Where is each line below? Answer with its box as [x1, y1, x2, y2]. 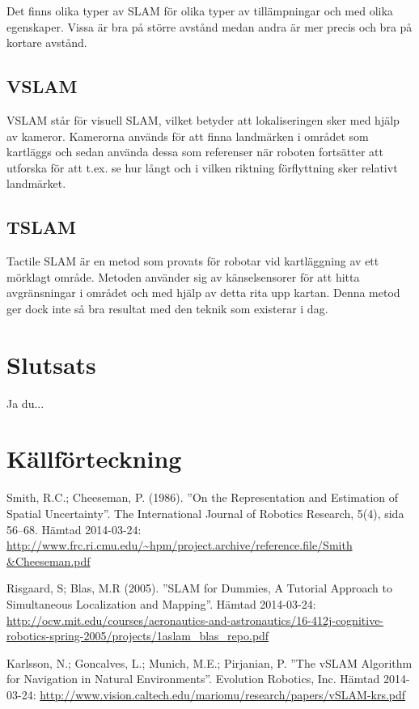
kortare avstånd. [6, 34, 87, 51]
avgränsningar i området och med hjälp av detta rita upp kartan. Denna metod [6, 284, 400, 301]
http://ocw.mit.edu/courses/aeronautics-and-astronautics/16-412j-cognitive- [6, 611, 384, 628]
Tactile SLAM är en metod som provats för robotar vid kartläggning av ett [6, 253, 379, 270]
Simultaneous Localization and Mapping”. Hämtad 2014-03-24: [6, 595, 316, 612]
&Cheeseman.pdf [6, 552, 91, 569]
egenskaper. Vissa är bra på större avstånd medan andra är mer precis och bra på [6, 18, 413, 35]
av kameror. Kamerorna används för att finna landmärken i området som [6, 127, 369, 144]
